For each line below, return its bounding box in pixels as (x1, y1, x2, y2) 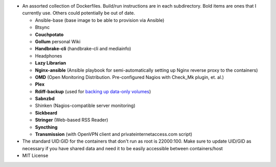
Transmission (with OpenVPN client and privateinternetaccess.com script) (35, 131, 193, 137)
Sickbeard (35, 109, 57, 116)
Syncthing (35, 124, 58, 130)
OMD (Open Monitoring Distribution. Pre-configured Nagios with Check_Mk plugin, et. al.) (35, 74, 224, 80)
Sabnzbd (35, 96, 55, 102)
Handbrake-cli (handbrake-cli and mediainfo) (35, 46, 131, 52)
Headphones (35, 52, 62, 59)
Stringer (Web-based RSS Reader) (35, 117, 108, 123)
